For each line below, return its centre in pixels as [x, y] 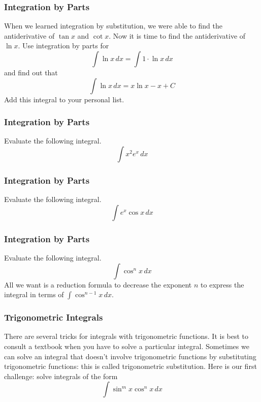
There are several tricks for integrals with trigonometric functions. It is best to [126, 336]
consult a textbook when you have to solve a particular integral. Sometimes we [127, 346]
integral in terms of [34, 294]
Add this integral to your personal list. [64, 99]
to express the [222, 284]
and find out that [31, 72]
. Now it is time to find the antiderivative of [177, 35]
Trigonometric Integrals [54, 317]
